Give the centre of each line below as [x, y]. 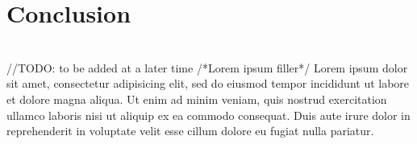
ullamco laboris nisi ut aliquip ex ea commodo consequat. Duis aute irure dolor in [208, 115]
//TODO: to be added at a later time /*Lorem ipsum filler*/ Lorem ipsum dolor [207, 67]
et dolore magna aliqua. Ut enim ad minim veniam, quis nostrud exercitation [197, 99]
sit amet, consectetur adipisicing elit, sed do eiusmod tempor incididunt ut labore [208, 83]
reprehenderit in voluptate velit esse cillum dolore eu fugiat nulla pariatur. [190, 131]
